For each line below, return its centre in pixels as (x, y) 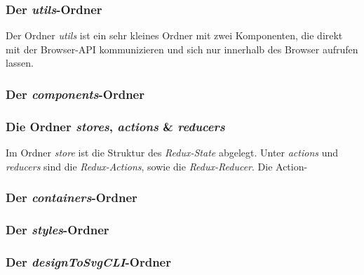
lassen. (20, 63)
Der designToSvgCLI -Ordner (88, 261)
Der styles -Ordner (58, 230)
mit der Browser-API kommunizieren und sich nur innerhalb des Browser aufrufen (182, 49)
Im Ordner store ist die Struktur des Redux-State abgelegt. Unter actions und (172, 153)
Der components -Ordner (75, 94)
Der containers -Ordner (72, 197)
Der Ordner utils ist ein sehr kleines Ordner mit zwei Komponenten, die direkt (174, 35)
